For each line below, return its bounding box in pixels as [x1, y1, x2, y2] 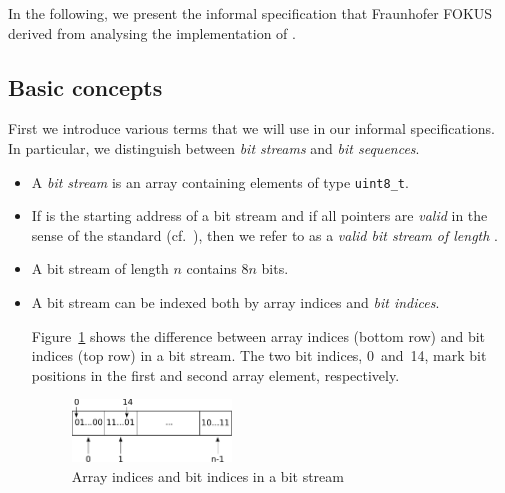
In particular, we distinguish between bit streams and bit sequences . [8, 137, 420, 158]
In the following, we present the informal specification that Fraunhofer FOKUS [8, 3, 493, 23]
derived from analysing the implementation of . [8, 22, 296, 43]
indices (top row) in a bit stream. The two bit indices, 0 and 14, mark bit [31, 345, 487, 366]
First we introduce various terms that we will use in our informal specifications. [8, 118, 495, 139]
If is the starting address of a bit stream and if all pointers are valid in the [31, 205, 488, 226]
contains [186, 258, 237, 279]
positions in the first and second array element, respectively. [31, 364, 400, 385]
